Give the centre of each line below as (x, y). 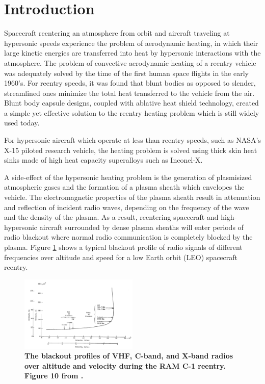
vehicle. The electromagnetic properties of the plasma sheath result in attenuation (132, 197)
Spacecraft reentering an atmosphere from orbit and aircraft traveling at (117, 33)
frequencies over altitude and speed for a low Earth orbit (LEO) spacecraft (121, 257)
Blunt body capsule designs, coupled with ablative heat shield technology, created (131, 103)
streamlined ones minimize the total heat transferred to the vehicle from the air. (129, 93)
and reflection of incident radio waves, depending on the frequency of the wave (127, 207)
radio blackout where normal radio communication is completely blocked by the (128, 237)
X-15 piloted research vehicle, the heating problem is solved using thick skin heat (131, 150)
